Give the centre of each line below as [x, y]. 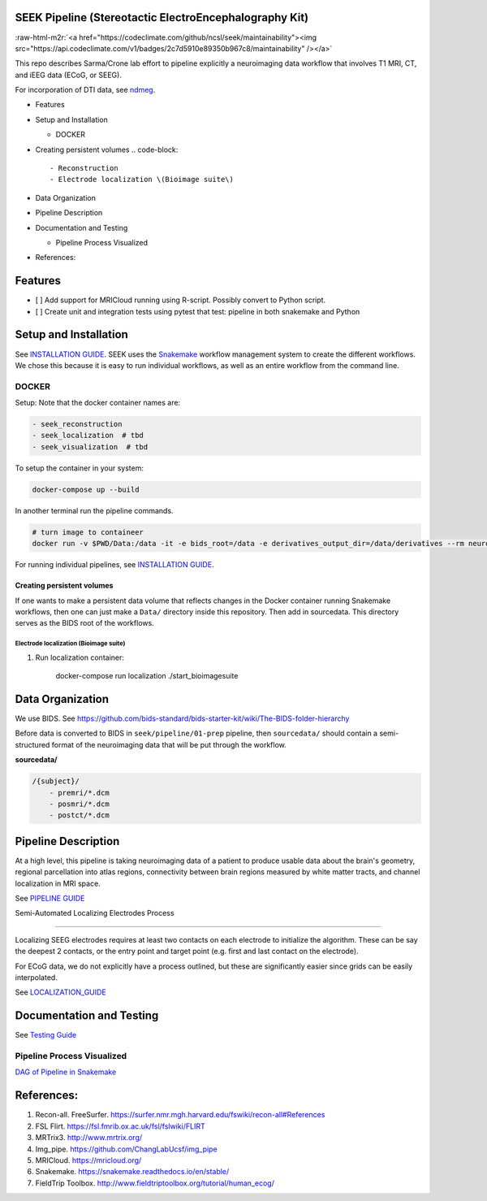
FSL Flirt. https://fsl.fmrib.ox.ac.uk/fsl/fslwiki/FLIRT [121, 1126]
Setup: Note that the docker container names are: [98, 403]
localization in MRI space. [58, 883]
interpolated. [37, 977]
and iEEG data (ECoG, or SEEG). [68, 75]
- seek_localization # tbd [88, 436]
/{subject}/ [56, 781]
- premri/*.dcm [79, 793]
